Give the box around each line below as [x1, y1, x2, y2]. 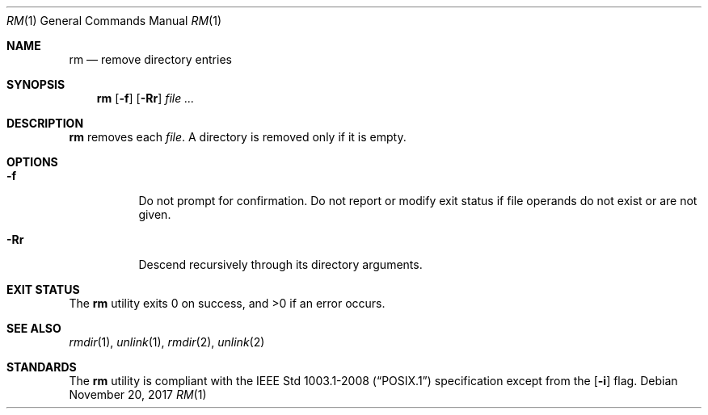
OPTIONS [6, 155, 58, 169]
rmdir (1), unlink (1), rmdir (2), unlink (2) [69, 335, 265, 349]
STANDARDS [6, 360, 77, 374]
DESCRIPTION [6, 116, 84, 130]
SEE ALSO [6, 321, 61, 335]
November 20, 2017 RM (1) [69, 388, 207, 401]
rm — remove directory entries [69, 52, 232, 66]
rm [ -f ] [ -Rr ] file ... [96, 91, 195, 105]
